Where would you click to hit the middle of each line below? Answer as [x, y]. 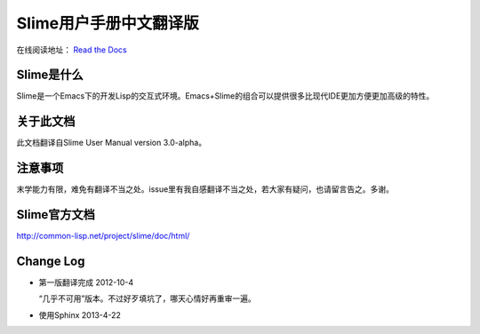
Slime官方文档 [56, 215]
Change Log [51, 261]
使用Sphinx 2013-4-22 [80, 314]
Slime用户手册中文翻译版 [108, 23]
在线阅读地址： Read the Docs [72, 50]
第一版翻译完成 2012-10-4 [86, 282]
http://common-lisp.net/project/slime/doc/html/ [103, 236]
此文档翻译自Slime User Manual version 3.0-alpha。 [112, 143]
